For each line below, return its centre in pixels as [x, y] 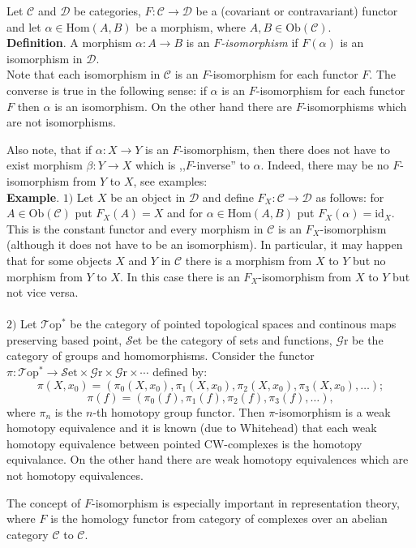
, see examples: [170, 180]
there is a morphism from [249, 260]
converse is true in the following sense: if [107, 90]
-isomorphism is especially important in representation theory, [246, 502]
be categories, [107, 11]
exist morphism [45, 165]
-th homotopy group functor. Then [179, 411]
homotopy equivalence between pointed [104, 443]
